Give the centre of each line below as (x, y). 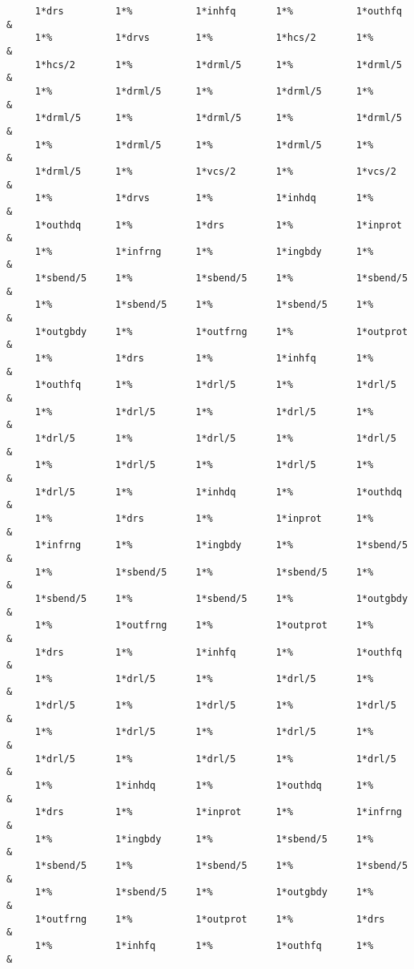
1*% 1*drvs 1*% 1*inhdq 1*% (204, 198)
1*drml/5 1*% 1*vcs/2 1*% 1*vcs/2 (215, 171)
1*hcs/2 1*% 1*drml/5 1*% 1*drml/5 (218, 65)
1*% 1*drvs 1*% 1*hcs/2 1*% (204, 38)
